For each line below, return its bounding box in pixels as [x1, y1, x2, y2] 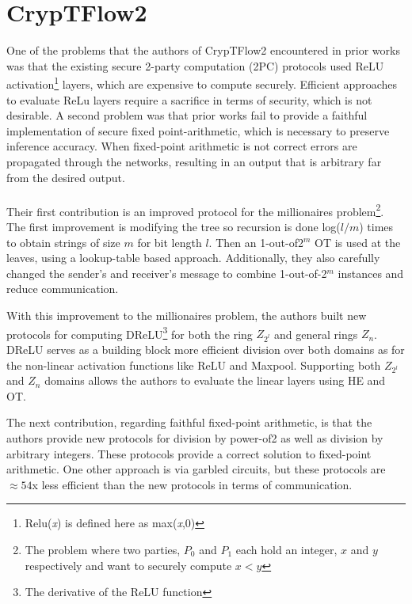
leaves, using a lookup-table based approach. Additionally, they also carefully [6, 249, 380, 266]
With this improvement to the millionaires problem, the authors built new [6, 306, 367, 323]
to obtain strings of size [6, 234, 120, 250]
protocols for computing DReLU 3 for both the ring [6, 323, 253, 342]
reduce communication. [6, 280, 119, 297]
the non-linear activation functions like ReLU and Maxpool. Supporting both [6, 356, 381, 373]
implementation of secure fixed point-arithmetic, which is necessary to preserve [6, 122, 390, 139]
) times [359, 218, 394, 234]
